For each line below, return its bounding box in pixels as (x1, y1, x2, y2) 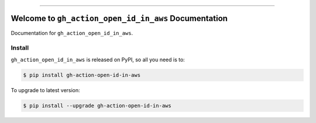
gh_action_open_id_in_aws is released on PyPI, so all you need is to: (11, 56, 186, 63)
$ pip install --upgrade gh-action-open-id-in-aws (23, 102, 172, 109)
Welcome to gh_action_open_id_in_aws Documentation (11, 13, 228, 23)
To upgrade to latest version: (11, 86, 80, 93)
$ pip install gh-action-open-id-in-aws (23, 72, 140, 78)
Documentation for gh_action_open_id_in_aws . (11, 29, 133, 36)
